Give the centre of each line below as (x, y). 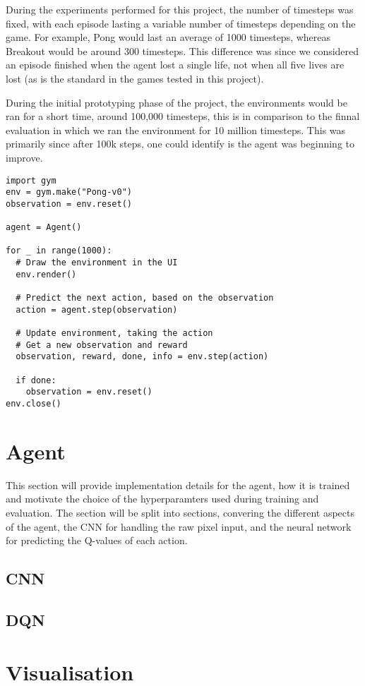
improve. (24, 157)
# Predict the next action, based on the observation (145, 298)
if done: (36, 380)
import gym (31, 180)
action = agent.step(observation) (97, 309)
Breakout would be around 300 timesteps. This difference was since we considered (182, 50)
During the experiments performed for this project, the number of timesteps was (180, 9)
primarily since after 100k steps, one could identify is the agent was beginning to (180, 144)
